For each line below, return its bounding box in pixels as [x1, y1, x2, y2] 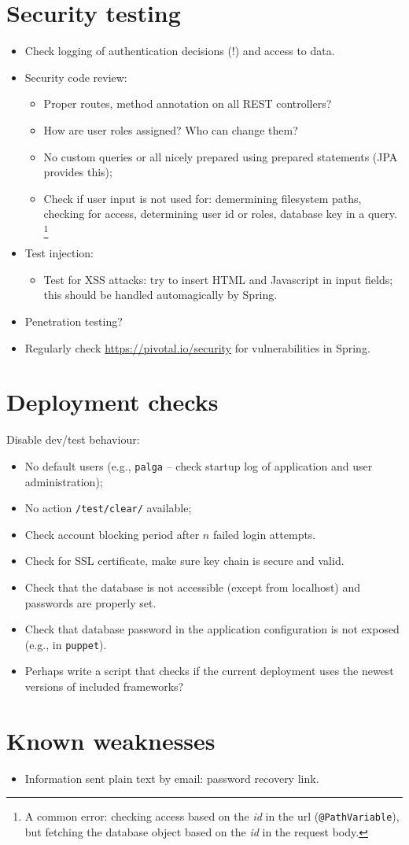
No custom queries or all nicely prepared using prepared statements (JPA [43, 148, 398, 164]
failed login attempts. [212, 526, 316, 542]
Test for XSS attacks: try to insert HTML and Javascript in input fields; [43, 271, 393, 287]
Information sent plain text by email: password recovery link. [24, 769, 319, 786]
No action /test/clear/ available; [24, 500, 192, 516]
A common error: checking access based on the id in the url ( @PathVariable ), [24, 808, 400, 825]
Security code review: [24, 68, 127, 85]
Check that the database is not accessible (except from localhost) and [24, 578, 361, 595]
